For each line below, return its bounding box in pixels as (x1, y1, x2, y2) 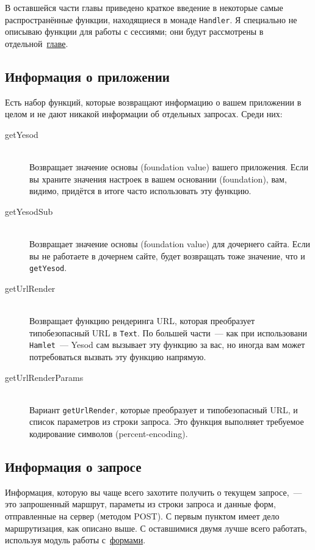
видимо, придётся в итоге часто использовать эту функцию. (29, 184, 252, 197)
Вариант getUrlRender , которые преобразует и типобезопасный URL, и (29, 403, 298, 416)
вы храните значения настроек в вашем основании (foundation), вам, (29, 172, 287, 185)
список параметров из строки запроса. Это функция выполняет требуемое (29, 415, 304, 428)
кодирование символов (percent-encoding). (29, 427, 188, 440)
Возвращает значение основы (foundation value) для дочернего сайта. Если (29, 237, 311, 250)
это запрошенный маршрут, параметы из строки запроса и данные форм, (5, 498, 276, 510)
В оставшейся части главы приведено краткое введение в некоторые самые (5, 1, 283, 13)
